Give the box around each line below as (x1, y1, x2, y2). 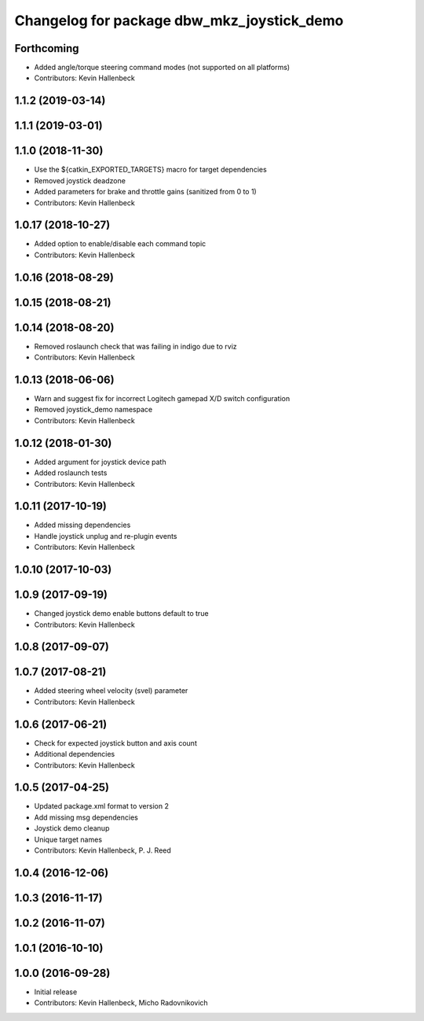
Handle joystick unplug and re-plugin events (34, 531, 177, 540)
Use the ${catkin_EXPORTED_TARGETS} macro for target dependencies (34, 165, 267, 175)
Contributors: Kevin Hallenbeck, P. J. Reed (34, 846, 172, 855)
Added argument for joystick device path (34, 457, 166, 466)
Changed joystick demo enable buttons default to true (34, 609, 209, 618)
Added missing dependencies (34, 520, 131, 530)
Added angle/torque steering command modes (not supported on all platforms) (34, 63, 291, 72)
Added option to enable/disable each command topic (34, 239, 207, 249)
